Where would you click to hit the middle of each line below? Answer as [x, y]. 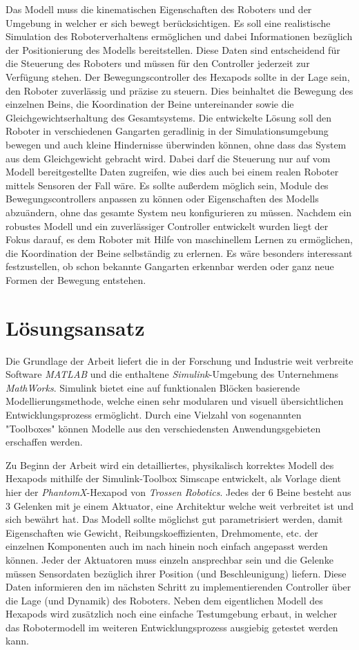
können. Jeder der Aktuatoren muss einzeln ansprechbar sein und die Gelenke [169, 559]
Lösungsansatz [75, 327]
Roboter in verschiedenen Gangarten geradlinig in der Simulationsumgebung [167, 131]
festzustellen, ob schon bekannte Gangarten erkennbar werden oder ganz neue [170, 266]
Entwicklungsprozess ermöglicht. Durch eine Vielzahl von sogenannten [154, 414]
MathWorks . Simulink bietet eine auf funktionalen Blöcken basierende [153, 387]
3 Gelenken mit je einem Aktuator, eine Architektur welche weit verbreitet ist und [179, 505]
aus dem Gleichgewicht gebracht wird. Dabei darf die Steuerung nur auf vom [168, 158]
